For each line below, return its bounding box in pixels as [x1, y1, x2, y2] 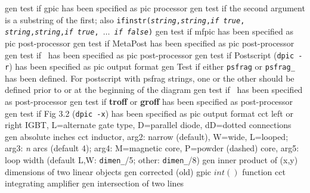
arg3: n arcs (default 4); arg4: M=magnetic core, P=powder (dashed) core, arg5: [5, 142, 299, 154]
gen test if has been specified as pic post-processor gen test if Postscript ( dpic [5, 48, 294, 61]
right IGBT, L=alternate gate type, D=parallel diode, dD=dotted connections [5, 119, 292, 131]
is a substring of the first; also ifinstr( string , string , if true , [5, 13, 245, 26]
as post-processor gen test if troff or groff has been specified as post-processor [5, 95, 293, 107]
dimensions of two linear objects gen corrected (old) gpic [5, 165, 212, 178]
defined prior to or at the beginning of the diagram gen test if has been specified [5, 83, 303, 96]
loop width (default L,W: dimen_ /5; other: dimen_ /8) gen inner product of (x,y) [5, 154, 298, 166]
